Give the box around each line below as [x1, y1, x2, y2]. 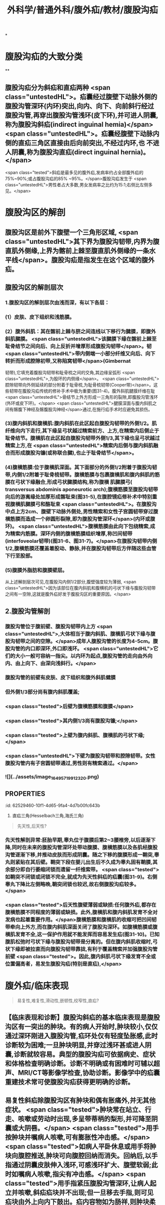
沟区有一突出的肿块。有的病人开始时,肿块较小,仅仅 [5, 1023, 158, 1031]
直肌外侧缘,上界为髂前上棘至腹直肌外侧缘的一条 [5, 246, 150, 255]
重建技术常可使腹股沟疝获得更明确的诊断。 [5, 1078, 134, 1087]
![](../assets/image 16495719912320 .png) [5, 773, 99, 781]
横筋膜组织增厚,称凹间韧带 [70, 530, 133, 537]
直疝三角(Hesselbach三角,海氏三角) [12, 813, 84, 819]
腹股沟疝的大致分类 [5, 51, 83, 62]
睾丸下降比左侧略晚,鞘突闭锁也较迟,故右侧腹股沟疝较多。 [5, 881, 139, 887]
